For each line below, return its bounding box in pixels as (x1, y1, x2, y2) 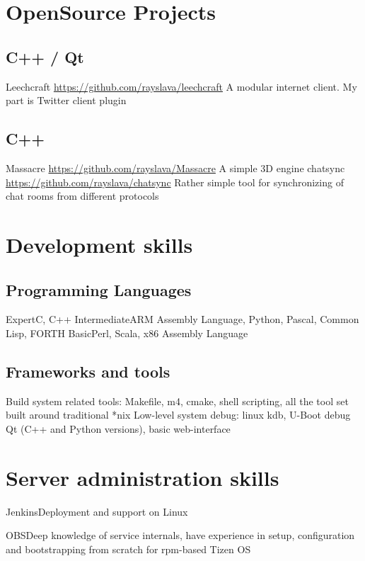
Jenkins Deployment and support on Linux (6, 504, 188, 518)
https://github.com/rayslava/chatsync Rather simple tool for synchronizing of (6, 174, 344, 189)
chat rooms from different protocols (6, 188, 159, 203)
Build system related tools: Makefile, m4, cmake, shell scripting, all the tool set (6, 393, 349, 408)
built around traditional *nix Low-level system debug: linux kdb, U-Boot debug (6, 407, 351, 422)
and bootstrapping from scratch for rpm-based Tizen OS (6, 541, 251, 556)
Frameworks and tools (6, 360, 170, 382)
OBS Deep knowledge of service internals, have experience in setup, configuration (6, 528, 355, 543)
